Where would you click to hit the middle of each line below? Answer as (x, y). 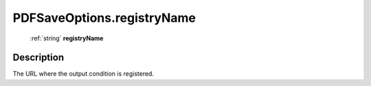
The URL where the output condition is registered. (83, 74)
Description (38, 58)
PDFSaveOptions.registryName (104, 18)
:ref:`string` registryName (67, 38)
